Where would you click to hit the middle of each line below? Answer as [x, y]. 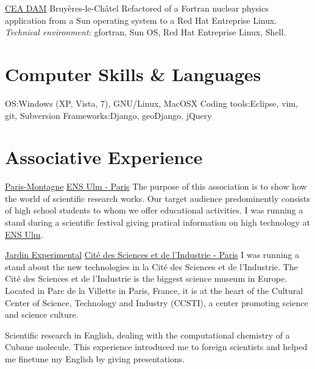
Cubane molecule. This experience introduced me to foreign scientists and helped [156, 347]
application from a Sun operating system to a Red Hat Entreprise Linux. [141, 20]
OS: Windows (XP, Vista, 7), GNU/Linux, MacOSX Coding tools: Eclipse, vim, [151, 103]
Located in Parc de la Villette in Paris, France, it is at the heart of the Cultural [154, 290]
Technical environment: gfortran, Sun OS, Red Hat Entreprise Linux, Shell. [146, 32]
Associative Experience [104, 157]
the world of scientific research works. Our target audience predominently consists [157, 198]
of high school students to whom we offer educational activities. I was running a [154, 210]
